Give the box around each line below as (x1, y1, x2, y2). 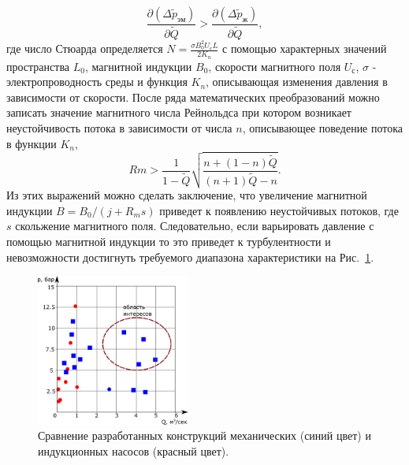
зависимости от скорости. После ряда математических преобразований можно (6, 88, 380, 105)
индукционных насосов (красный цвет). (38, 442, 229, 459)
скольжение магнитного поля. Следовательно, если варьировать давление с (15, 218, 374, 234)
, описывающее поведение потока (242, 119, 403, 136)
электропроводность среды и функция (6, 73, 188, 90)
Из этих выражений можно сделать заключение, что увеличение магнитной (6, 187, 367, 203)
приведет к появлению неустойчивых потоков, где (159, 202, 399, 218)
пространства (6, 58, 70, 74)
